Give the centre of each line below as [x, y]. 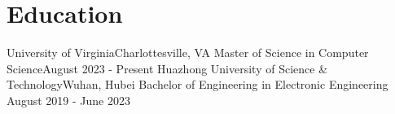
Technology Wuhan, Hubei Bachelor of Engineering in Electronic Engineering [197, 84]
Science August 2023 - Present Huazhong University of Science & [167, 68]
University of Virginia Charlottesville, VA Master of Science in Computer [188, 53]
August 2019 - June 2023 [68, 100]
